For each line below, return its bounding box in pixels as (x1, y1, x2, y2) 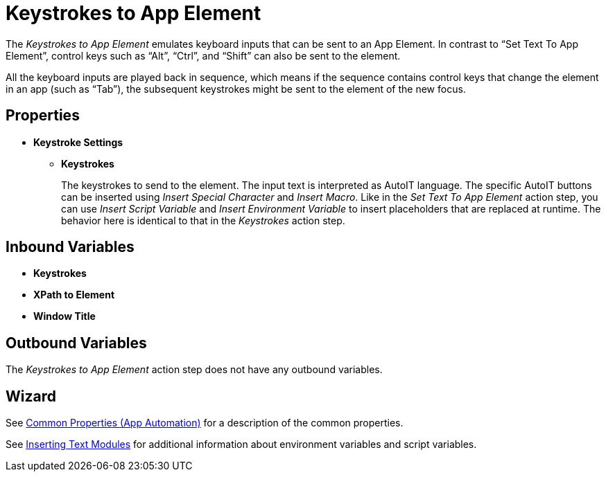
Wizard (6, 387, 56, 405)
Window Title (33, 310, 96, 323)
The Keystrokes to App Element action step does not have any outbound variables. (6, 363, 383, 376)
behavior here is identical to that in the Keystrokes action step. (61, 214, 345, 226)
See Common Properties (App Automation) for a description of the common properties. (6, 417, 404, 429)
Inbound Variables (6, 238, 135, 256)
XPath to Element (33, 289, 115, 301)
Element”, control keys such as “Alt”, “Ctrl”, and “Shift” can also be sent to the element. (6, 49, 401, 62)
